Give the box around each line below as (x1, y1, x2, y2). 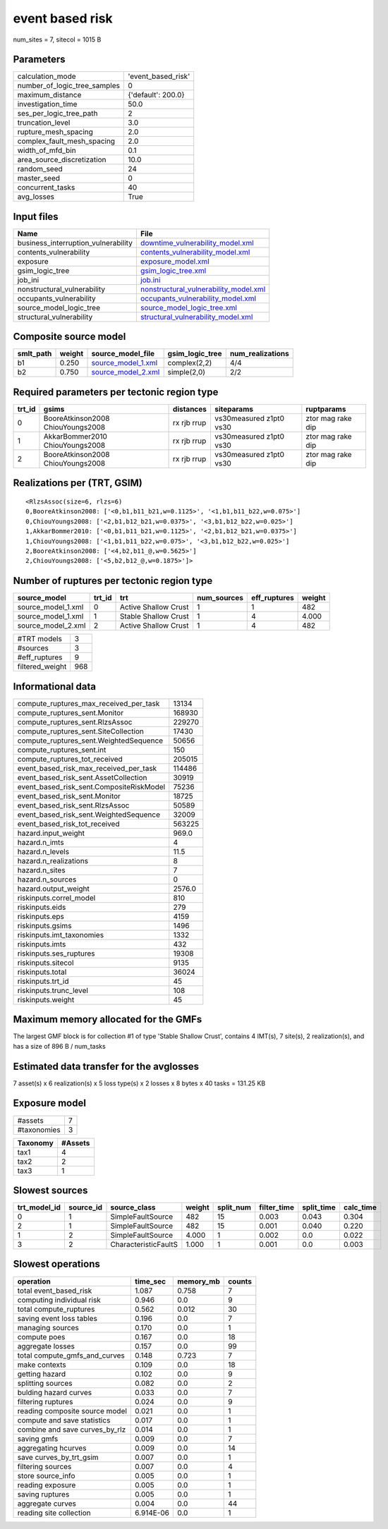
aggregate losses (17, 1341, 75, 1351)
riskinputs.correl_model (17, 893, 96, 903)
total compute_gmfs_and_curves (17, 1351, 125, 1360)
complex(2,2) (167, 358, 212, 368)
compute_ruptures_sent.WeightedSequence (17, 736, 164, 745)
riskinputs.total (17, 967, 67, 977)
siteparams (214, 404, 254, 414)
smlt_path (17, 349, 52, 359)
